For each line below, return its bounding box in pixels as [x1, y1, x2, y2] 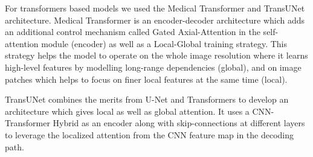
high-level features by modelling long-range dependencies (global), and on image [5, 60, 302, 73]
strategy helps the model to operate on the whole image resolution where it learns [5, 49, 308, 62]
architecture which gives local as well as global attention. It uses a [5, 104, 250, 117]
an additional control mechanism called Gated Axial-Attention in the [5, 25, 260, 38]
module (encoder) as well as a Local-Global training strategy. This [41, 37, 287, 50]
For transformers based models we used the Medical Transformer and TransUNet [5, 2, 305, 14]
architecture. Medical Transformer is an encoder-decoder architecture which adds [5, 13, 305, 26]
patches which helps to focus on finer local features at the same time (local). [5, 72, 288, 85]
